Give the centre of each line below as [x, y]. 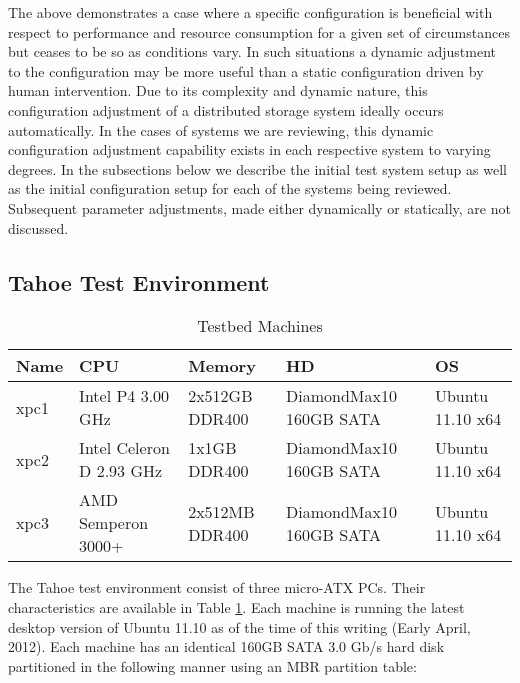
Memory [222, 366]
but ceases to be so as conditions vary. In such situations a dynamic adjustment [252, 51]
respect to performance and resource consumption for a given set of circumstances [259, 31]
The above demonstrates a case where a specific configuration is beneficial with [250, 12]
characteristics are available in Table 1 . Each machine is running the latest [236, 606]
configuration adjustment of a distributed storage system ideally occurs [226, 109]
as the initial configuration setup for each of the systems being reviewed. [230, 188]
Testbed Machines [260, 326]
